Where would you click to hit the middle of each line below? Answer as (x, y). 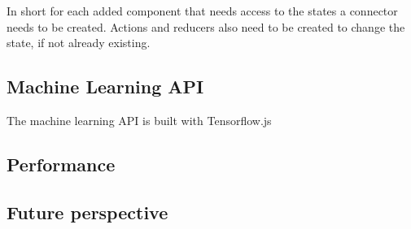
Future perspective (87, 212)
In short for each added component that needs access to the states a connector (202, 11)
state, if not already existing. (79, 43)
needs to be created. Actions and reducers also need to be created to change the (206, 26)
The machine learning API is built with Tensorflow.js (139, 120)
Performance (61, 164)
